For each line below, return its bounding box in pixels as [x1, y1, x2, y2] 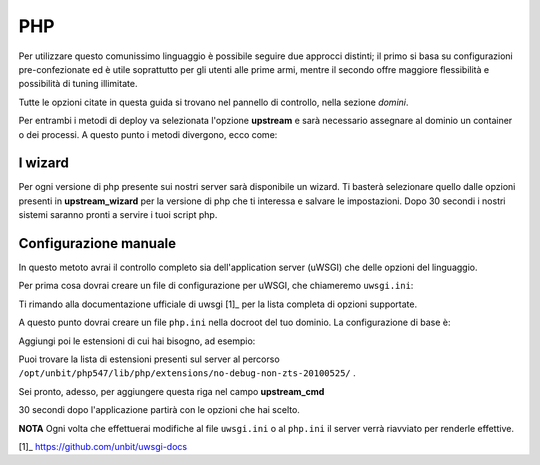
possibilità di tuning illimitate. [18, 78, 138, 90]
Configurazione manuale [18, 235, 177, 252]
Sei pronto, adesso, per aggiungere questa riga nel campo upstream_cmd [18, 385, 325, 397]
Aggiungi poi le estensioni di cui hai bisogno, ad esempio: [18, 335, 256, 347]
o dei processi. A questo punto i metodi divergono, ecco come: [18, 128, 278, 140]
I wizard [18, 155, 69, 172]
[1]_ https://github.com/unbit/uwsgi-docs [18, 441, 188, 452]
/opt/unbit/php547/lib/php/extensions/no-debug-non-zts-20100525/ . [18, 367, 356, 379]
